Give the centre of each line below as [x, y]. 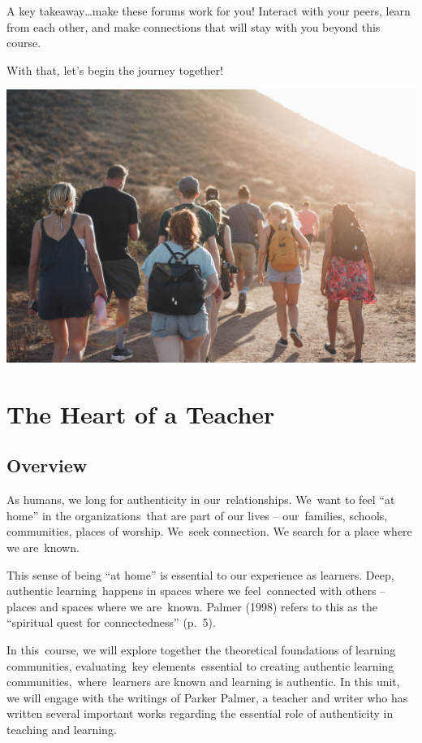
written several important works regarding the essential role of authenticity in [200, 713]
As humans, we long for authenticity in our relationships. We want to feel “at [201, 500]
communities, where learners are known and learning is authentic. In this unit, [203, 682]
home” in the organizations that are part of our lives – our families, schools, [197, 515]
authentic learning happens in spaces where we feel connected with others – [196, 591]
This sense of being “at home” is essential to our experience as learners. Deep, [200, 574]
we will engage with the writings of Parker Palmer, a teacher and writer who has [207, 697]
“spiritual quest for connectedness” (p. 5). [111, 622]
